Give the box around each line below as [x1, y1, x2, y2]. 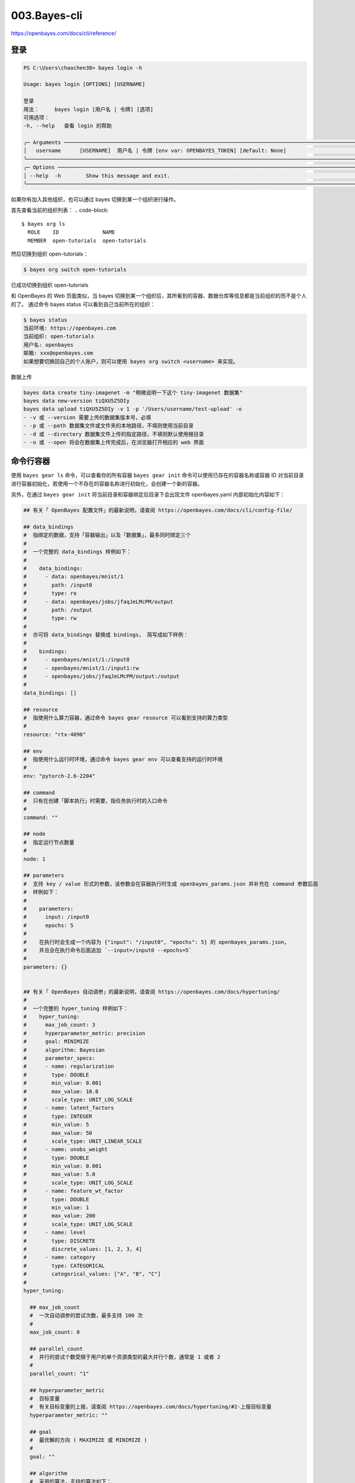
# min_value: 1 [23, 1204, 89, 1211]
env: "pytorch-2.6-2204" [23, 772, 96, 779]
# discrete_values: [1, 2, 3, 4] [23, 1246, 142, 1252]
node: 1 [23, 855, 46, 863]
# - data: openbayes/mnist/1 [23, 573, 124, 580]
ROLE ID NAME [27, 229, 115, 236]
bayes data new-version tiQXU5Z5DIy [23, 397, 130, 404]
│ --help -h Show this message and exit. [23, 172, 170, 179]
